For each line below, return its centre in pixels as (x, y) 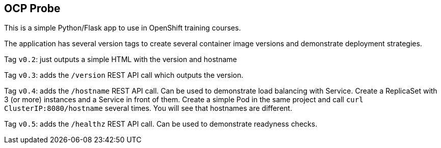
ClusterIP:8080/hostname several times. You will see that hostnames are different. (148, 108)
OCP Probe (32, 8)
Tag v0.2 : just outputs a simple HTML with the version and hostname (121, 60)
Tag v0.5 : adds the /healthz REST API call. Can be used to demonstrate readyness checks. (161, 124)
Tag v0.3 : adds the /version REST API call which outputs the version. (124, 75)
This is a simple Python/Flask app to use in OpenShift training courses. (122, 28)
